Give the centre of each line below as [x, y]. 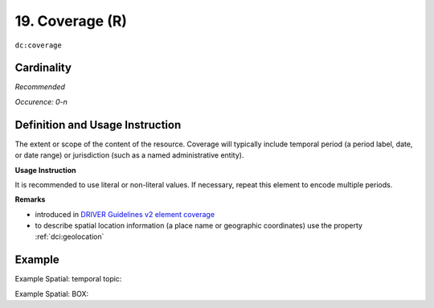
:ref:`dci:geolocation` [70, 236]
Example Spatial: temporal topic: [68, 279]
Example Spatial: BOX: [51, 294]
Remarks [30, 199]
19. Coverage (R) [71, 21]
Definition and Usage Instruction [98, 125]
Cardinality [43, 68]
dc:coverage [38, 45]
